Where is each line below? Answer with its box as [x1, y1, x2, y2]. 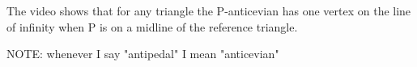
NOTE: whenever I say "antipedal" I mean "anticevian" [6, 45, 279, 62]
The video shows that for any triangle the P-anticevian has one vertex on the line [6, 2, 411, 19]
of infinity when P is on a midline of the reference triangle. [6, 18, 298, 35]
